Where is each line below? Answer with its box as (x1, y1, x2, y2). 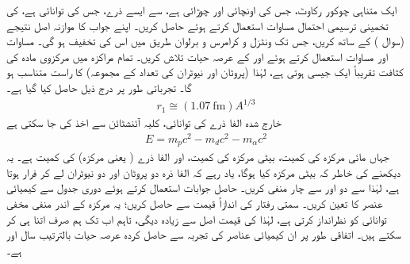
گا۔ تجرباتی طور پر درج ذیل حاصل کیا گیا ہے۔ (6, 78, 192, 95)
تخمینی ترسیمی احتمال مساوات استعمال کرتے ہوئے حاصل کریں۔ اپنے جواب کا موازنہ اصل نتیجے (6, 17, 389, 33)
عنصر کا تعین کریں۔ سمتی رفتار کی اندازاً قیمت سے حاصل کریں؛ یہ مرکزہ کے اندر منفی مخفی (6, 195, 383, 212)
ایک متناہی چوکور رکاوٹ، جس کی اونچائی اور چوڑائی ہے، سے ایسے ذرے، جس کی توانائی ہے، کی (6, 2, 397, 17)
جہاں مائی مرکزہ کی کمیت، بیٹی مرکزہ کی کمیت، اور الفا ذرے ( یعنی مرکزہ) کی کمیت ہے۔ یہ (6, 148, 389, 165)
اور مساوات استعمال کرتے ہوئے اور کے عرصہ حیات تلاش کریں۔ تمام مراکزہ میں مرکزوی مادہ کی (6, 48, 389, 64)
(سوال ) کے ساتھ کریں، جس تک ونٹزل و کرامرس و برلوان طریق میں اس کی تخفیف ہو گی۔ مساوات (6, 33, 405, 49)
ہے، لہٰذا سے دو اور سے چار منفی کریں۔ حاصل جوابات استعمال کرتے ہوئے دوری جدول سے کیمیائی (6, 179, 400, 196)
